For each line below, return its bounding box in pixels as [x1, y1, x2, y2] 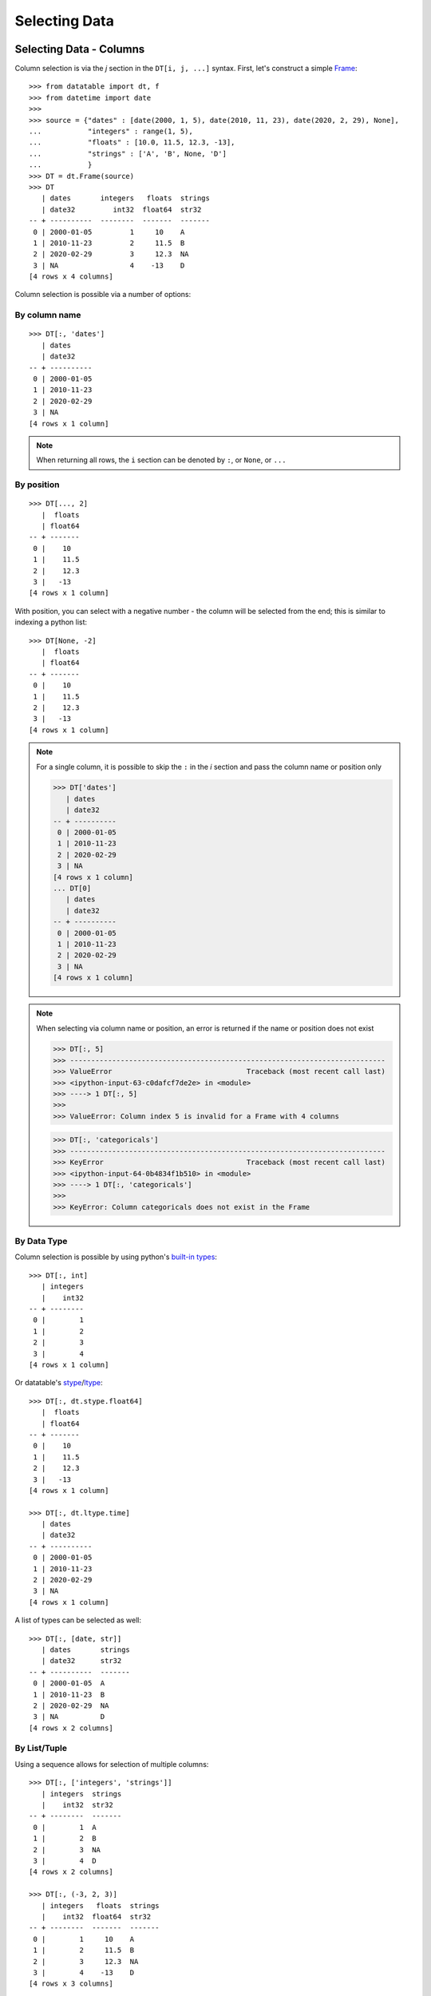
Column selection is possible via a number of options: [14, 290, 192, 299]
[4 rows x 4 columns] [29, 272, 113, 281]
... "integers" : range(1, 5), [29, 127, 193, 136]
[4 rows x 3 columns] [29, 1979, 113, 1988]
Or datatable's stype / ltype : [14, 1378, 103, 1388]
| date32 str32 [41, 1657, 122, 1665]
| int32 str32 [41, 1800, 113, 1810]
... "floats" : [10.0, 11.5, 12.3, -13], [29, 138, 235, 147]
